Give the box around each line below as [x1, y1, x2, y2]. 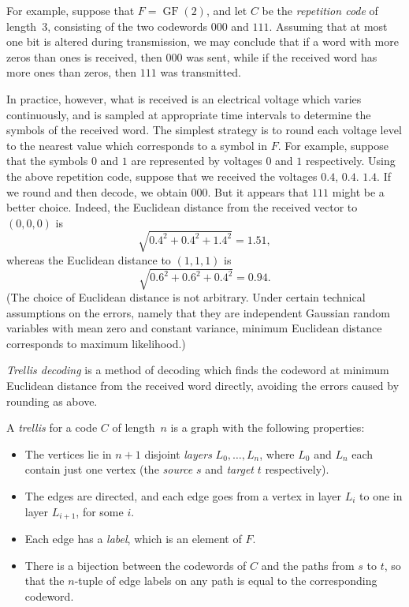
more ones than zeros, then [6, 64, 137, 81]
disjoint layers [144, 445, 212, 462]
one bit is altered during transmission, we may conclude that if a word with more [6, 33, 399, 50]
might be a [332, 183, 385, 200]
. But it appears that [207, 183, 309, 200]
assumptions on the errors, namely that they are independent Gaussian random [6, 304, 390, 320]
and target [205, 461, 254, 478]
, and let [206, 2, 247, 18]
